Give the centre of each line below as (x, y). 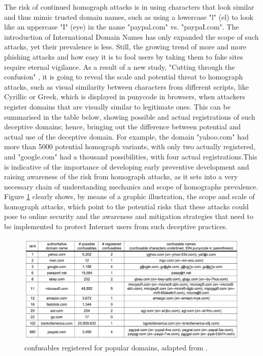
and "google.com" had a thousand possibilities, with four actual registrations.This (131, 156)
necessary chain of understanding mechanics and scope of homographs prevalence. (131, 186)
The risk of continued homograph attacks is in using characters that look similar (129, 7)
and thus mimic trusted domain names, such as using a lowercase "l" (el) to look (129, 17)
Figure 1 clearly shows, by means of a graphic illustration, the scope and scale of (129, 196)
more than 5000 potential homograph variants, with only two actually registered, (130, 146)
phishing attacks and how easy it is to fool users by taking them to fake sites (124, 56)
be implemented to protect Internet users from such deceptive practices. (116, 226)
